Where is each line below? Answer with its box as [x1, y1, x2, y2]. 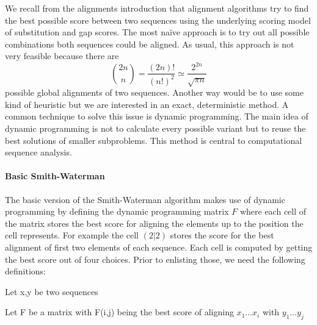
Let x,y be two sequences [5, 285, 98, 298]
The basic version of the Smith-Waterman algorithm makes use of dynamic [5, 193, 285, 205]
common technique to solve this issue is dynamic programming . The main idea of [5, 110, 308, 123]
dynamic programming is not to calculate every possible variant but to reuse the [5, 122, 306, 135]
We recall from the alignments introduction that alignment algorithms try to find [5, 2, 309, 14]
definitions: [5, 265, 46, 277]
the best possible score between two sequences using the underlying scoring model [5, 13, 311, 26]
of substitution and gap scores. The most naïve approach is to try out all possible [5, 26, 310, 38]
